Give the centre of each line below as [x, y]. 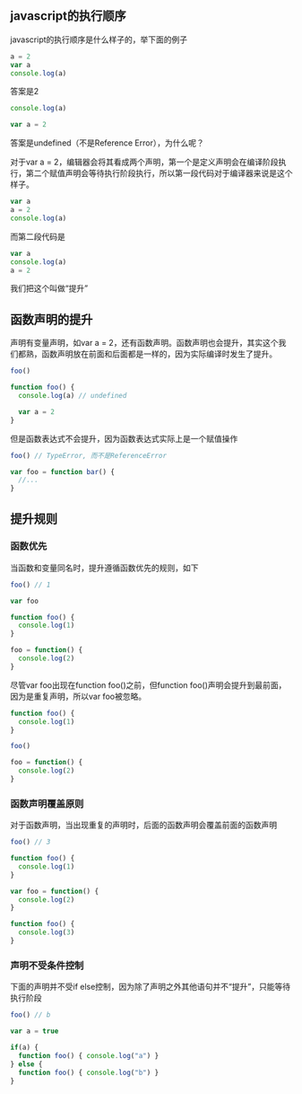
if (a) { [25, 1048]
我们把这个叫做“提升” [49, 288]
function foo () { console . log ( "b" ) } [89, 1072]
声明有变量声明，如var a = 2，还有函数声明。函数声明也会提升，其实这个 [144, 343]
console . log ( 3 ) [47, 932]
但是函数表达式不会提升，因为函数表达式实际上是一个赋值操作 [124, 438]
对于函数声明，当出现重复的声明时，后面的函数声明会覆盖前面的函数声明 [143, 825]
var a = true [35, 1031]
